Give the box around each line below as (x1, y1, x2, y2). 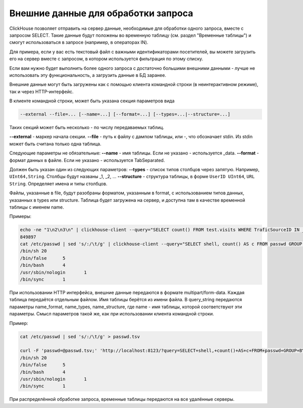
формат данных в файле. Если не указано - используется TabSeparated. (9, 157, 165, 163)
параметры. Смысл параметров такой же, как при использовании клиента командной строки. (9, 311, 214, 317)
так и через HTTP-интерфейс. (9, 89, 74, 95)
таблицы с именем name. (9, 204, 64, 210)
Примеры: (9, 213, 32, 220)
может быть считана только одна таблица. (9, 141, 102, 147)
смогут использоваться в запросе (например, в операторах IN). (9, 39, 148, 46)
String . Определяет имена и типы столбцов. (9, 180, 108, 187)
